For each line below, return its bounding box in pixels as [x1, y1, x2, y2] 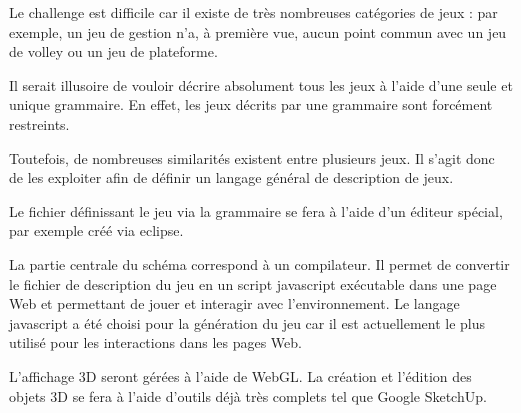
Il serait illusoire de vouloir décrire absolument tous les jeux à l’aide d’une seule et [9, 74, 513, 95]
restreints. [9, 113, 70, 134]
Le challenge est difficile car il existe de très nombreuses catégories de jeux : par [9, 2, 498, 22]
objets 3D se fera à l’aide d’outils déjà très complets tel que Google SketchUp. [9, 385, 487, 406]
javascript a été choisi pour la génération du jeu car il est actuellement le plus [9, 312, 486, 333]
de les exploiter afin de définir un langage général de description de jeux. [9, 167, 454, 188]
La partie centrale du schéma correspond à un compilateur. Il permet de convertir [9, 253, 510, 274]
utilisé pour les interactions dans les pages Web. [9, 332, 302, 353]
